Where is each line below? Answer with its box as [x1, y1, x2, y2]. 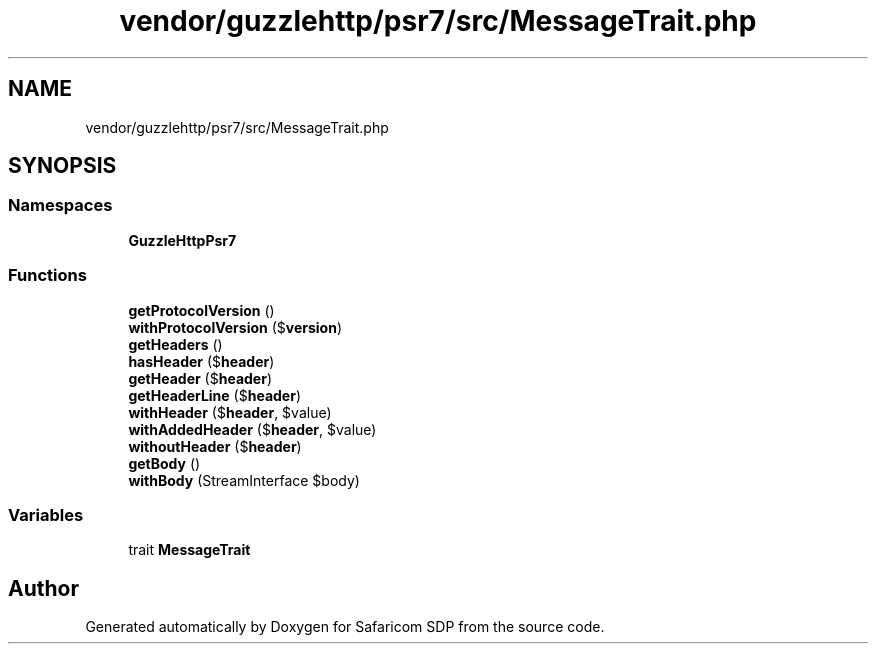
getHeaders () [128, 335, 223, 353]
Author [8, 575, 79, 601]
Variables [8, 504, 84, 525]
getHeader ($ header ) [128, 369, 272, 387]
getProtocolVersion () [128, 301, 275, 319]
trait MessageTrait [128, 541, 251, 559]
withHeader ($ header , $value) [128, 403, 332, 421]
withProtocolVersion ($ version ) [128, 318, 343, 336]
